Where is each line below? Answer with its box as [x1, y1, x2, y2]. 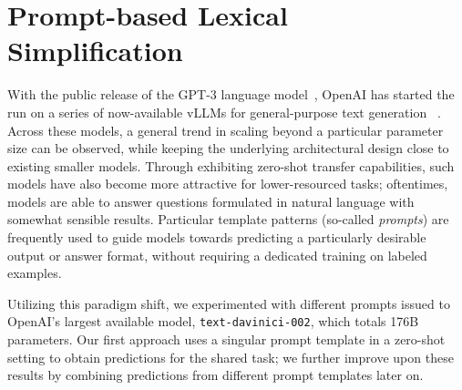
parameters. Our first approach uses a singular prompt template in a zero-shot [7, 330, 446, 349]
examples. [7, 263, 62, 282]
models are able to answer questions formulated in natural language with [7, 191, 415, 210]
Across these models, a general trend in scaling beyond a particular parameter [7, 120, 444, 139]
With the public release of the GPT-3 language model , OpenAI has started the [7, 85, 455, 104]
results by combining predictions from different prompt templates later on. [7, 365, 424, 385]
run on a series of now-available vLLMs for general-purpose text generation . [7, 102, 441, 121]
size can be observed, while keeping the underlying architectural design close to [7, 139, 449, 158]
